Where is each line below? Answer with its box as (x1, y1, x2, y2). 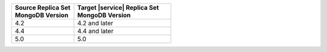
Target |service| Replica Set (77, 4, 159, 11)
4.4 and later (77, 27, 114, 35)
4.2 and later (77, 19, 114, 27)
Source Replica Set (15, 4, 71, 11)
